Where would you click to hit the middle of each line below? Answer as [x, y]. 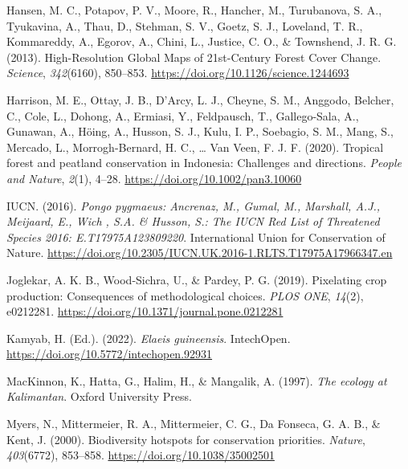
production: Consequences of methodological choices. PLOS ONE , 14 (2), [185, 295]
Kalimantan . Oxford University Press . [99, 396]
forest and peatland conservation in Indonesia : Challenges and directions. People [204, 163]
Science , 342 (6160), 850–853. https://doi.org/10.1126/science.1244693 [178, 73]
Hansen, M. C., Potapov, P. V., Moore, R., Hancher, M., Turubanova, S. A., [194, 10]
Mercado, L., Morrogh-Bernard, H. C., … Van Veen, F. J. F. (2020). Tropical [195, 147]
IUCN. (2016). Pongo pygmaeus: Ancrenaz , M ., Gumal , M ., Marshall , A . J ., [194, 205]
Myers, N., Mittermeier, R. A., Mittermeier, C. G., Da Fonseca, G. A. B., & [194, 424]
